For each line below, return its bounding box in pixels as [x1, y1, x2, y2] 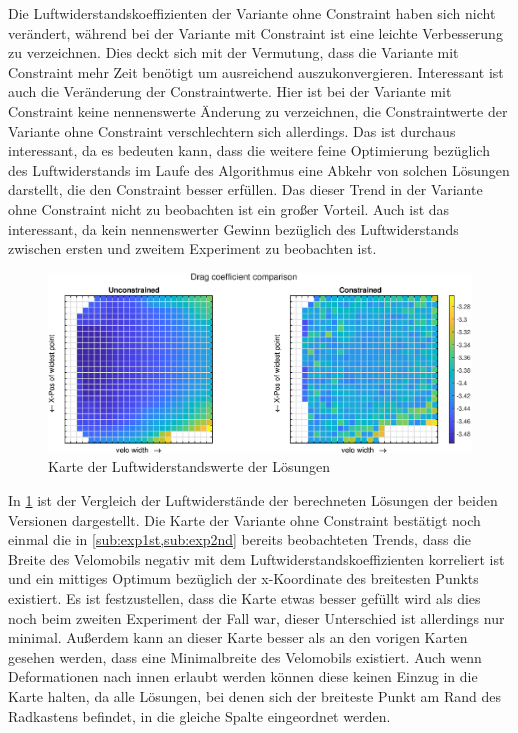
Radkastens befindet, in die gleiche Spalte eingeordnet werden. [8, 705, 391, 726]
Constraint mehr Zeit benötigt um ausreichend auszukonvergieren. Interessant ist [8, 61, 504, 82]
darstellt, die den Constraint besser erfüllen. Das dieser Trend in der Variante [8, 179, 483, 200]
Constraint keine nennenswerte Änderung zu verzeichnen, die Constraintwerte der [8, 100, 508, 121]
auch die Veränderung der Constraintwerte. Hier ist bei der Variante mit [8, 81, 452, 102]
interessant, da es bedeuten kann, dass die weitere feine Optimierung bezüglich [8, 140, 490, 161]
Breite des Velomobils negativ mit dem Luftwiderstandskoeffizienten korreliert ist [8, 548, 505, 569]
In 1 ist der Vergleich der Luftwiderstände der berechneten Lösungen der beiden [8, 490, 498, 511]
